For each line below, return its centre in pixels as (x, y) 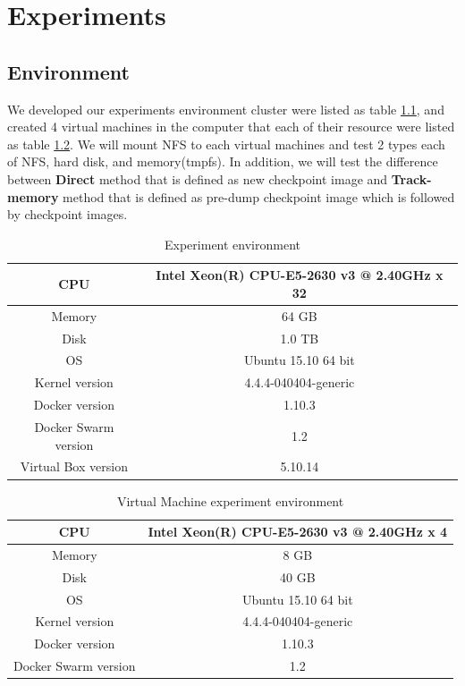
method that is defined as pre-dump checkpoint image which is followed (259, 196)
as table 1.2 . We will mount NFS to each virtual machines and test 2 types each (226, 144)
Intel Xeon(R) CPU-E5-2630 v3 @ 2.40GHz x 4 (298, 532)
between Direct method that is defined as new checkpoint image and (198, 178)
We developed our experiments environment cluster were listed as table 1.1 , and (226, 109)
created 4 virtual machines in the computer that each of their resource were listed (231, 127)
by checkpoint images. (68, 214)
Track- (411, 178)
